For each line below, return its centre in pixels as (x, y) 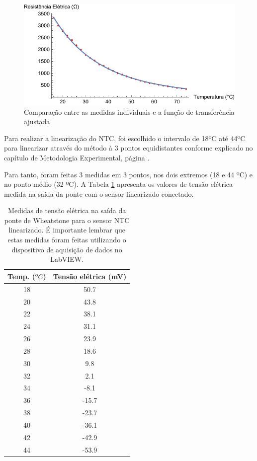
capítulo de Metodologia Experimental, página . (77, 157)
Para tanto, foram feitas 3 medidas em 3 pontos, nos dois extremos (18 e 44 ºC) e (128, 174)
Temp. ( (21, 276)
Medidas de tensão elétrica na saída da (67, 210)
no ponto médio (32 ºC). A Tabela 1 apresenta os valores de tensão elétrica (119, 184)
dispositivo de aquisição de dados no (67, 249)
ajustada (37, 121)
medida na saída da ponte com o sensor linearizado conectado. (99, 193)
